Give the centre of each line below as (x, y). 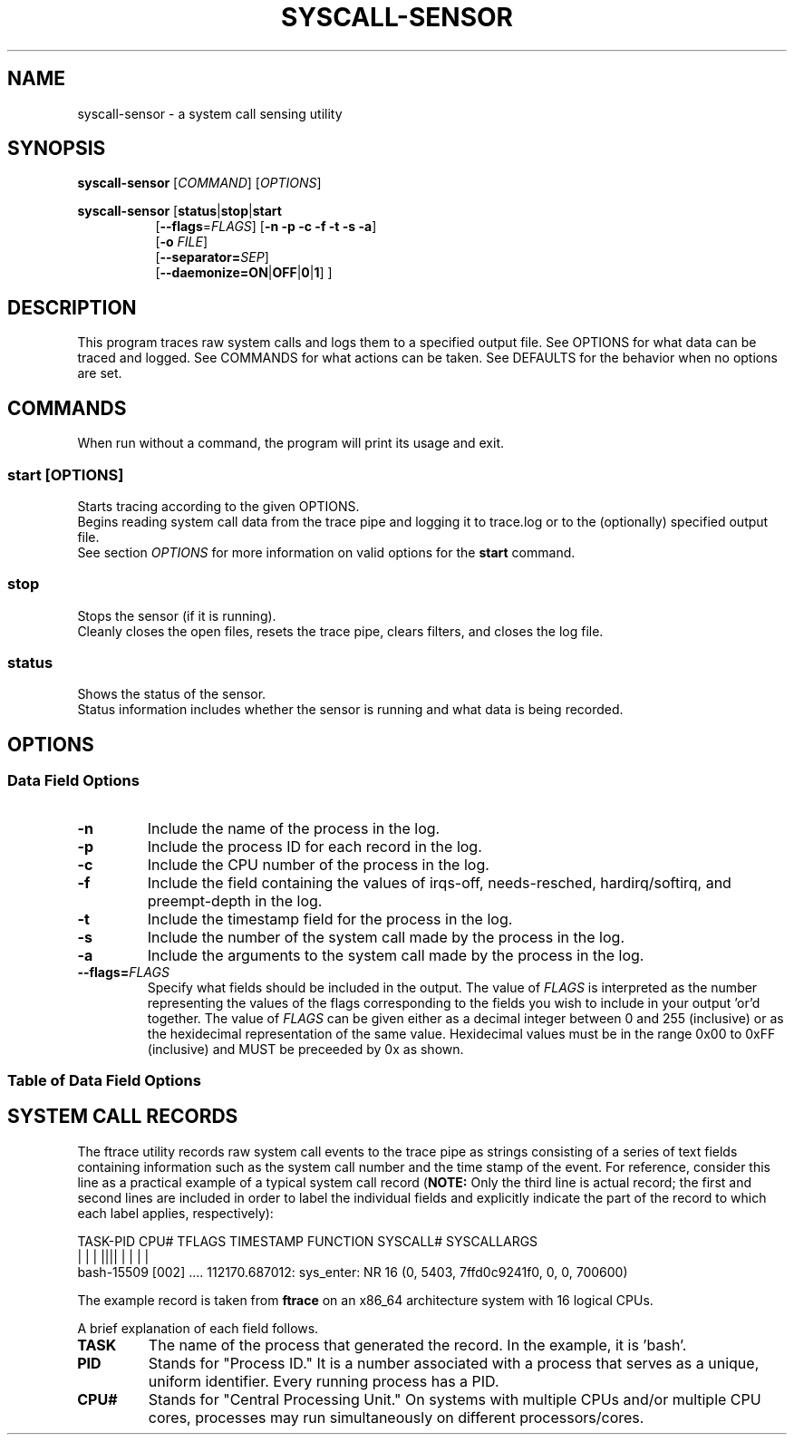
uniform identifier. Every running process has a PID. (324, 1381)
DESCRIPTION (72, 307)
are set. (100, 373)
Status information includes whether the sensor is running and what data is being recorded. (350, 710)
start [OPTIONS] (66, 474)
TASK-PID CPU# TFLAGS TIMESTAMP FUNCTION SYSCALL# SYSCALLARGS (308, 1241)
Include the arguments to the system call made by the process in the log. (396, 955)
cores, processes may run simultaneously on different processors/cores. (396, 1417)
